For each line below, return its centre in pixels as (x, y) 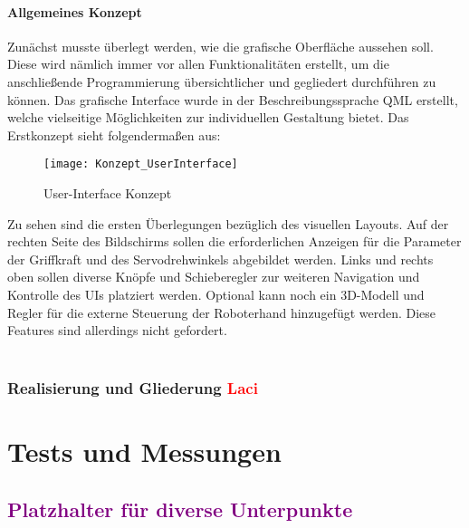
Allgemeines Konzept (75, 11)
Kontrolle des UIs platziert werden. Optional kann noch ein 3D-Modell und (216, 294)
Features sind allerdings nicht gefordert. (117, 330)
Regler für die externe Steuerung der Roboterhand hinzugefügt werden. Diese (222, 312)
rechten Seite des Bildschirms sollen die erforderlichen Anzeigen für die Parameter (234, 241)
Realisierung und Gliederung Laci (133, 388)
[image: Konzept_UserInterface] (141, 164)
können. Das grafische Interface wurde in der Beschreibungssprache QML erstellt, (233, 99)
